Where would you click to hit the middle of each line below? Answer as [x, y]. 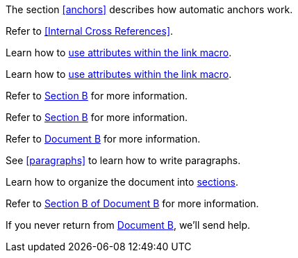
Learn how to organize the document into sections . [122, 182]
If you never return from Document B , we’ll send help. [128, 225]
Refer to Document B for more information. [103, 139]
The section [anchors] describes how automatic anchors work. [149, 9]
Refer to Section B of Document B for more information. [132, 203]
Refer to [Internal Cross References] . [90, 31]
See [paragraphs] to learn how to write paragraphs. [123, 160]
